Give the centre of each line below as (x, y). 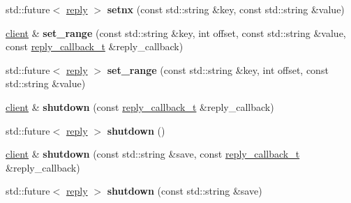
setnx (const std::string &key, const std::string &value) (226, 9)
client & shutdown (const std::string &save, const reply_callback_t (153, 154)
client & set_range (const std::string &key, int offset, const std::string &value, (176, 32)
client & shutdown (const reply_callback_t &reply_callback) (140, 106)
